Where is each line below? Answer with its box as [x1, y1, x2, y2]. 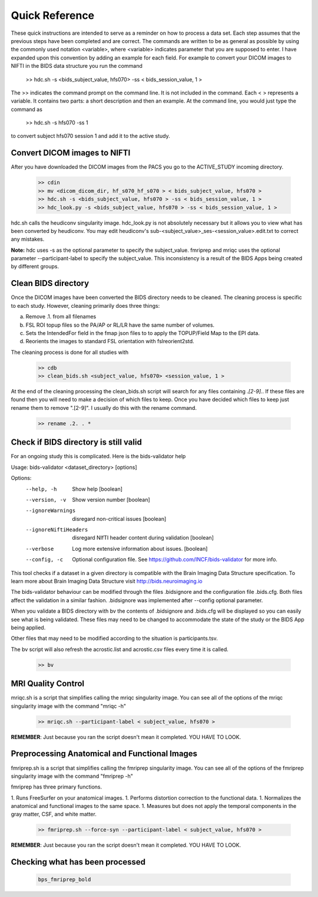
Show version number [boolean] [72, 496, 150, 503]
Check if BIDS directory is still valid [11, 437, 143, 448]
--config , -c [25, 556, 64, 563]
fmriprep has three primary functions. [11, 783, 102, 790]
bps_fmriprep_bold [38, 876, 91, 883]
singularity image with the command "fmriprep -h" [11, 773, 134, 780]
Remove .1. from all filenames [25, 313, 97, 320]
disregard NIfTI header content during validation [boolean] [72, 534, 214, 541]
